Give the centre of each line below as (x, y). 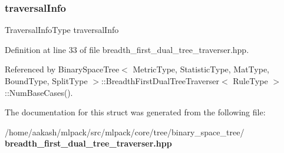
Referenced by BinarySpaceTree (62, 69)
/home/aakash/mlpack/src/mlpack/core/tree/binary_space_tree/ (125, 132)
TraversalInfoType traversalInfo (62, 30)
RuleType (250, 81)
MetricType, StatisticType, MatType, (201, 69)
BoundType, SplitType (46, 81)
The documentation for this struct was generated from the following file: (135, 112)
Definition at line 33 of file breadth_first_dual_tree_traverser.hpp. (127, 49)
